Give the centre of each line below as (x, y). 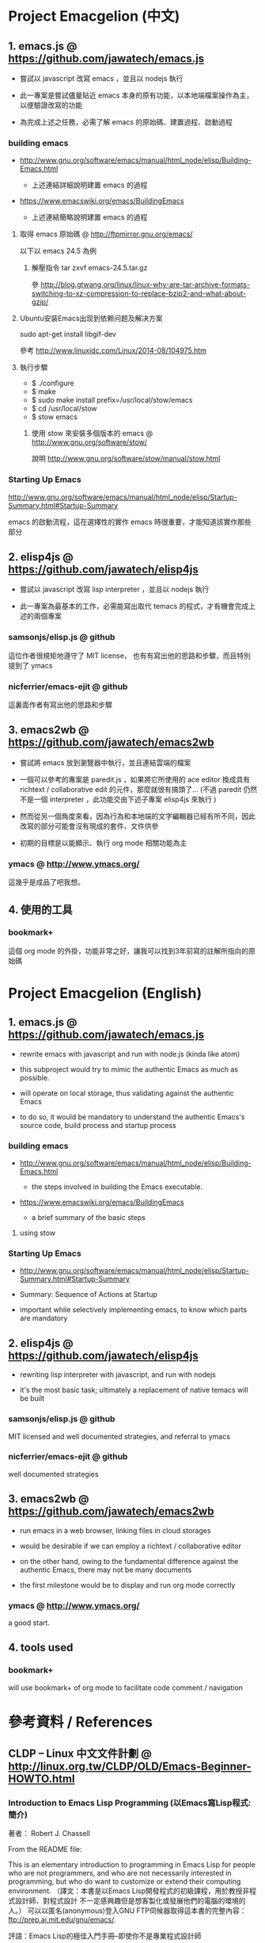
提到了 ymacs (30, 665)
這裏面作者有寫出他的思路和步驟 (60, 705)
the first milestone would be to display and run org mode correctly (127, 1585)
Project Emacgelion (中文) (94, 16)
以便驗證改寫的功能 (51, 105)
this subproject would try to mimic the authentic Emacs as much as (129, 1069)
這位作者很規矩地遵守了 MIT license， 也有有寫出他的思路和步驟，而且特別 (130, 656)
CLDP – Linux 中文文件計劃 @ (80, 1754)
